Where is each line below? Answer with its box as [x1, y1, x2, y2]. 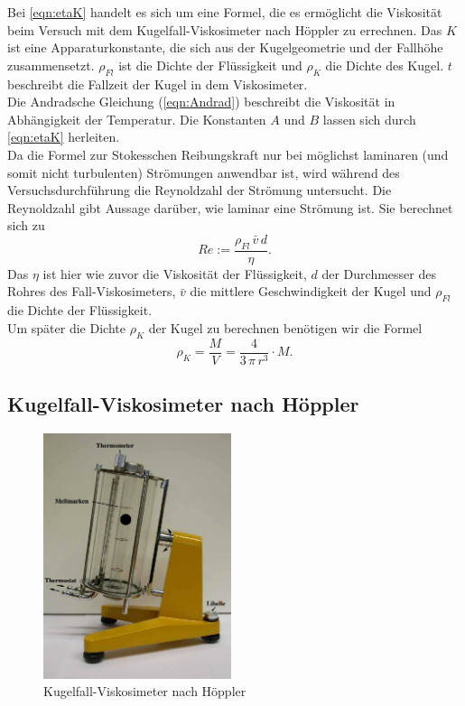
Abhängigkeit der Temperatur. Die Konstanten [7, 109, 266, 128]
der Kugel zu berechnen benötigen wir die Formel [148, 318, 423, 337]
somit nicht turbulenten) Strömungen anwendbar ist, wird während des [7, 163, 400, 181]
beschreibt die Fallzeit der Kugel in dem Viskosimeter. [7, 74, 308, 93]
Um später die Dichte [7, 318, 126, 337]
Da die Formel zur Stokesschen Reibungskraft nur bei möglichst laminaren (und [7, 144, 449, 163]
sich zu [7, 216, 45, 235]
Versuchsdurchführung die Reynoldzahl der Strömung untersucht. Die [7, 181, 392, 200]
